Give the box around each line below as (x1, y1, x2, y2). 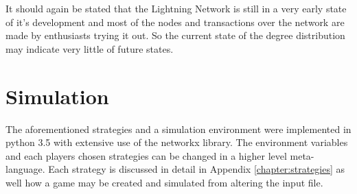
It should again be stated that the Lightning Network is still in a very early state (5, 1, 347, 15)
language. (5, 162, 45, 176)
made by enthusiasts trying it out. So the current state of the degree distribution (5, 28, 345, 43)
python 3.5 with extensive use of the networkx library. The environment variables (5, 135, 348, 149)
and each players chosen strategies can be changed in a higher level (5, 148, 287, 162)
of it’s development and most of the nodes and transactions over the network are (5, 14, 345, 29)
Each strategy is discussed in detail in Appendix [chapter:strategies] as (48, 162, 345, 176)
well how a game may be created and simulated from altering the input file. (5, 175, 323, 189)
